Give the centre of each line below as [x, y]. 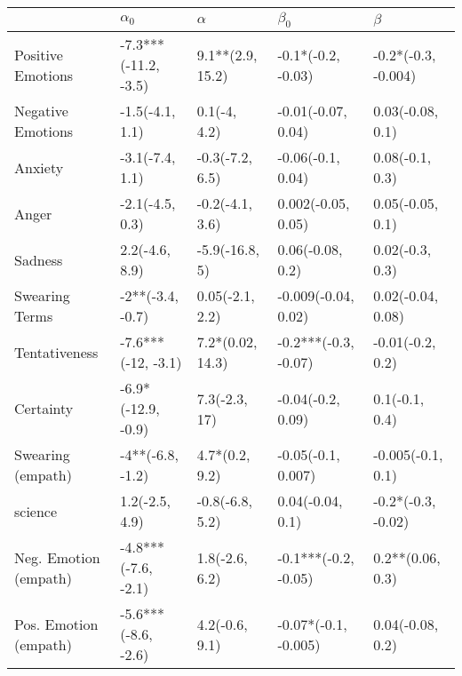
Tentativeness [56, 352]
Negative [41, 111]
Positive [39, 54]
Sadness [39, 259]
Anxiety [39, 167]
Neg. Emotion [57, 557]
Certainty [44, 409]
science [36, 511]
